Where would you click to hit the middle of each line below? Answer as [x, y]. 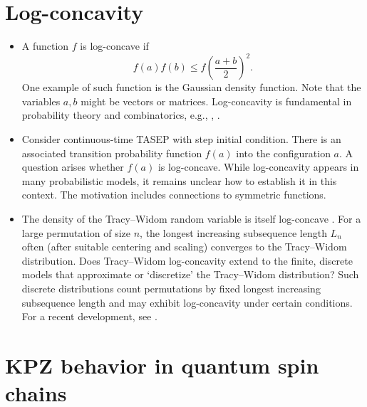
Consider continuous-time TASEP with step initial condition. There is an [181, 139]
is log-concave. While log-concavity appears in [258, 167]
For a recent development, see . [89, 316]
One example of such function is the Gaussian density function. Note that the [191, 87]
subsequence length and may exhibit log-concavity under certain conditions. [187, 302]
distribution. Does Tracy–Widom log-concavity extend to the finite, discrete [187, 260]
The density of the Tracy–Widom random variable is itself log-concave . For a [191, 218]
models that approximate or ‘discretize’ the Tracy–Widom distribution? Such [190, 274]
